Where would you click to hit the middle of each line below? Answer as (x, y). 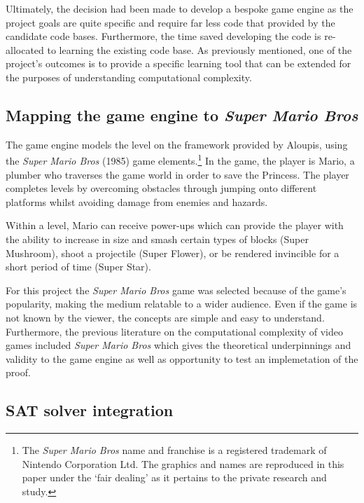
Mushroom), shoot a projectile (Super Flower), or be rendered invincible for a (173, 253)
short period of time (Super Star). (78, 267)
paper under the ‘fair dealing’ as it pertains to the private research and (174, 477)
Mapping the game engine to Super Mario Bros (182, 115)
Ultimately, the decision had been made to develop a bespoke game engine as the (180, 8)
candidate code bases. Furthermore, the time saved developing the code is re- (171, 36)
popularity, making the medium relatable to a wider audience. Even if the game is (182, 304)
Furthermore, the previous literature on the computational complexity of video (174, 331)
